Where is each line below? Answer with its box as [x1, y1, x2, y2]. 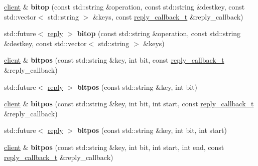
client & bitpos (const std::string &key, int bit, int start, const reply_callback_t [4, 98, 254, 109]
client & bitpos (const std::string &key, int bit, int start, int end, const [4, 141, 224, 152]
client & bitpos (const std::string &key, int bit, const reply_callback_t [4, 55, 224, 65]
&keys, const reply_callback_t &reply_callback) [92, 11, 243, 22]
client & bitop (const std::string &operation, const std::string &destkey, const [4, 2, 245, 12]
